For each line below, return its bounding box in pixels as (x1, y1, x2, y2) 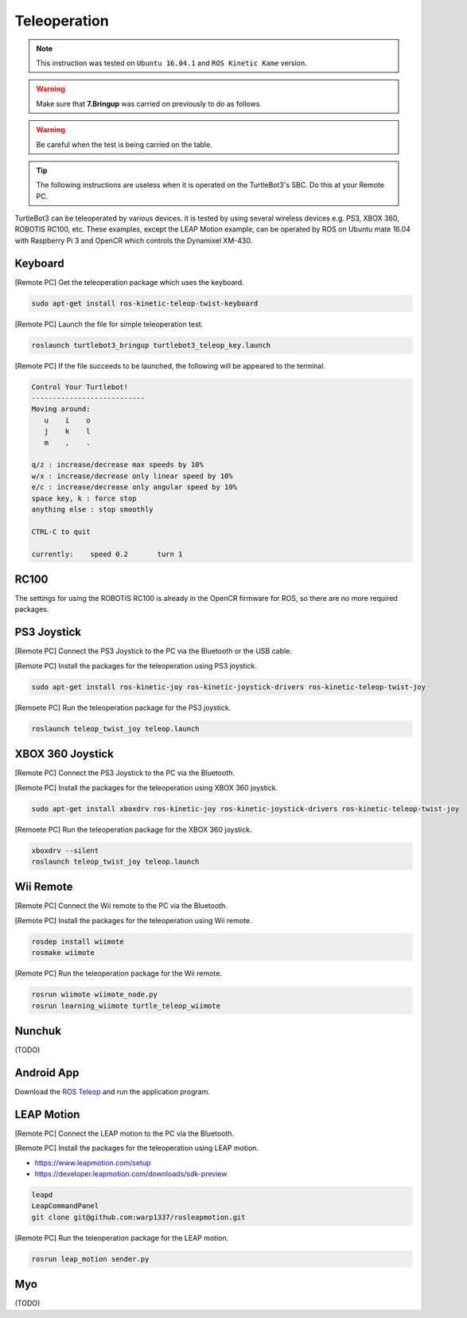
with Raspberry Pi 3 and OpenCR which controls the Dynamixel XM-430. (14, 236, 253, 245)
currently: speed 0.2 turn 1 (31, 549, 183, 559)
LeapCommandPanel (31, 1202, 99, 1211)
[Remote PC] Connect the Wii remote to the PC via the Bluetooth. (14, 901, 228, 911)
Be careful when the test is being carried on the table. (36, 139, 212, 149)
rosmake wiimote (31, 948, 95, 957)
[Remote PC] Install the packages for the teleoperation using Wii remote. (14, 915, 252, 925)
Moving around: (31, 404, 91, 414)
